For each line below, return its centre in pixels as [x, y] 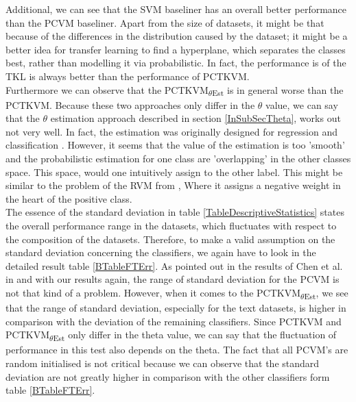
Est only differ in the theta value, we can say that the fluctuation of [195, 336]
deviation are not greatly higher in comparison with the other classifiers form [168, 376]
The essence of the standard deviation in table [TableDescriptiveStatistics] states [175, 212]
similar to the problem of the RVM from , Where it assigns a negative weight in [173, 185]
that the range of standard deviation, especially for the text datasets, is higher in [176, 308]
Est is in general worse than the [278, 90]
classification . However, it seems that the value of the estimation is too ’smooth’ [175, 145]
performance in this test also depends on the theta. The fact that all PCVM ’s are [177, 350]
